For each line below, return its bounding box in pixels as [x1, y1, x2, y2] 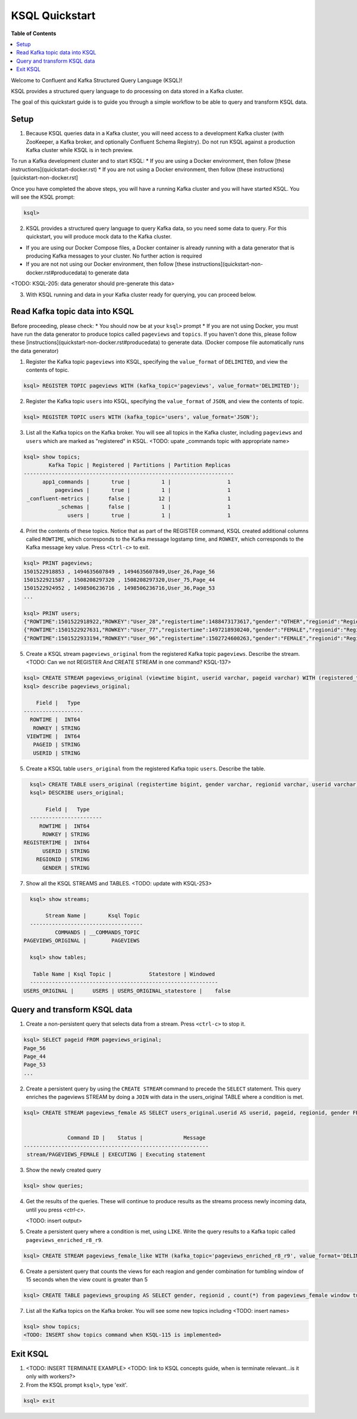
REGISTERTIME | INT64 [23, 839, 90, 846]
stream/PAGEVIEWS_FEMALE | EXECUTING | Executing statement [27, 1151, 206, 1158]
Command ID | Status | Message [67, 1135, 206, 1141]
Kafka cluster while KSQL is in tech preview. [26, 146, 134, 153]
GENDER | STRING [42, 865, 90, 871]
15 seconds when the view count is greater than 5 [26, 1276, 148, 1283]
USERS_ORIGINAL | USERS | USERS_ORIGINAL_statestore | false [23, 987, 231, 994]
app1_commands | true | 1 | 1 [42, 478, 231, 485]
